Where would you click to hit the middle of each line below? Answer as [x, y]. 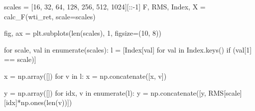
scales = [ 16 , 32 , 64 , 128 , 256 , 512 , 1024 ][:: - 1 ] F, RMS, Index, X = [105, 6]
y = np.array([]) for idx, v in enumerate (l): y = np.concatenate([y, [105, 92]
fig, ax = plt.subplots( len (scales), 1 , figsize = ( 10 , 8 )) [83, 33]
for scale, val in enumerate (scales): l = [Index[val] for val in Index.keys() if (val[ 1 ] [128, 49]
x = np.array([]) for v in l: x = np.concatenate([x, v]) [85, 76]
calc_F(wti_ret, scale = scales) [50, 16]
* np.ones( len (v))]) [45, 102]
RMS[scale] [225, 92]
